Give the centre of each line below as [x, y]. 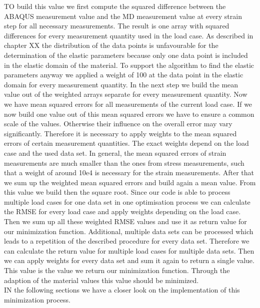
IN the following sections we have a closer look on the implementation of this [122, 290]
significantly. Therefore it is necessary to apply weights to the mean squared [120, 133]
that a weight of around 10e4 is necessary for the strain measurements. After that [129, 172]
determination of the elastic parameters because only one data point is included [126, 55]
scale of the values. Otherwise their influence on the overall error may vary [118, 124]
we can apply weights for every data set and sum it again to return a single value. [129, 260]
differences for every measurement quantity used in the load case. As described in [129, 35]
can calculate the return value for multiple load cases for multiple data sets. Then [129, 250]
